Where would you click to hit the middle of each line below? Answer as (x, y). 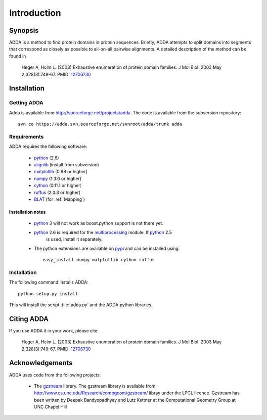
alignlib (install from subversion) (67, 165)
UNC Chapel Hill (50, 407)
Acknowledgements (41, 363)
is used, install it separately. (74, 239)
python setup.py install (48, 294)
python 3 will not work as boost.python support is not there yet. (98, 223)
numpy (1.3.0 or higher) (58, 179)
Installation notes (27, 212)
